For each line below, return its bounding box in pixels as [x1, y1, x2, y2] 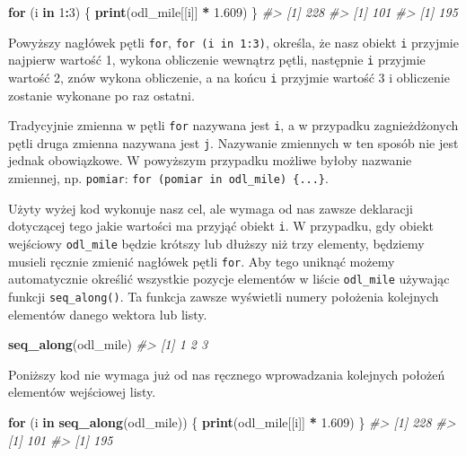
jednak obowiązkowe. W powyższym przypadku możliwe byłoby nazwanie [8, 151, 412, 170]
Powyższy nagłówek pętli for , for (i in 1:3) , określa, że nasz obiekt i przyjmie [8, 32, 459, 51]
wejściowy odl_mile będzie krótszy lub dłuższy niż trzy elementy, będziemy [8, 233, 425, 252]
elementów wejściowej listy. [8, 382, 156, 401]
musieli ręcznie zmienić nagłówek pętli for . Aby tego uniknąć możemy [8, 251, 395, 270]
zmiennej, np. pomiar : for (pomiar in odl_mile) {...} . [8, 169, 329, 188]
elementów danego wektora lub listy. [8, 304, 207, 323]
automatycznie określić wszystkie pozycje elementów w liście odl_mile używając [8, 269, 450, 288]
